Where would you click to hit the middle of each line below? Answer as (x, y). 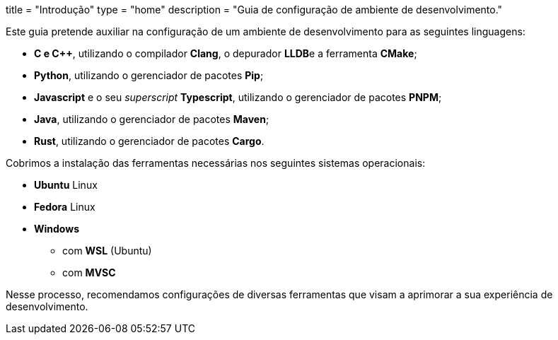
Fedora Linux (65, 207)
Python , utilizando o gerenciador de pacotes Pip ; (149, 75)
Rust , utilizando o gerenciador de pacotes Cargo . (149, 141)
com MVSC (89, 272)
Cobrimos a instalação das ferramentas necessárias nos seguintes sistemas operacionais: (216, 163)
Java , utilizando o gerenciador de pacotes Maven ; (152, 119)
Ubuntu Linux (66, 185)
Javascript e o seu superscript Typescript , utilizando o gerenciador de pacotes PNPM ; (238, 97)
